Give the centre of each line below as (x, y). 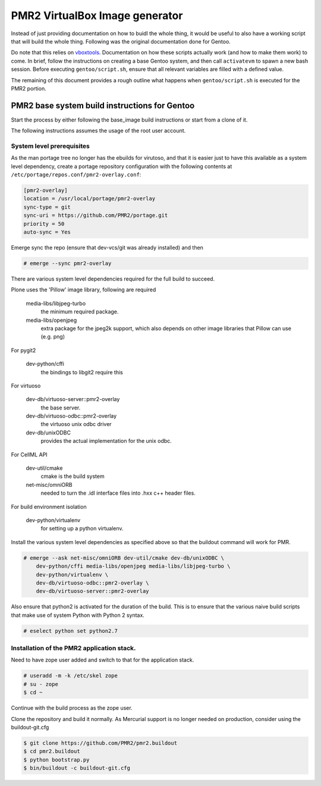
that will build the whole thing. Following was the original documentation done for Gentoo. (121, 41)
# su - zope (41, 684)
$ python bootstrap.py (56, 759)
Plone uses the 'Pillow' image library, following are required (84, 290)
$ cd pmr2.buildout (52, 751)
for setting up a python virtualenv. (82, 529)
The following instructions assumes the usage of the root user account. (98, 131)
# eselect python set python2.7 (71, 631)
